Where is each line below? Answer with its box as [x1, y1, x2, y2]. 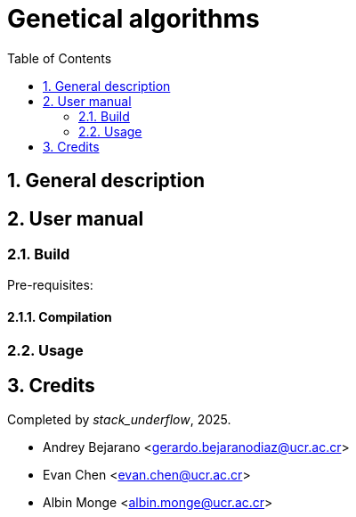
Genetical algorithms [7, 4, 260, 34]
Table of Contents [7, 50, 112, 66]
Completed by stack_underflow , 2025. [7, 412, 231, 428]
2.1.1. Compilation [7, 309, 112, 324]
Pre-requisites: [7, 277, 93, 293]
